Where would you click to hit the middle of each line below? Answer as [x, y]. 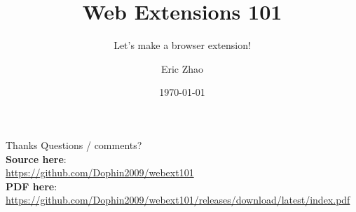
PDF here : [32, 186]
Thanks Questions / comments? [74, 144]
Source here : [36, 158]
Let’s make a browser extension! [182, 45]
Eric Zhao [182, 68]
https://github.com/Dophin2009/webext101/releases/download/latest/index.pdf [178, 200]
